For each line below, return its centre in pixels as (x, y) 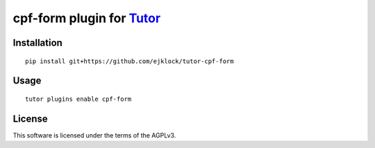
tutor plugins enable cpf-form (78, 99)
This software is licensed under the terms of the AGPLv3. (94, 135)
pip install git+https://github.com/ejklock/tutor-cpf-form (130, 61)
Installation (37, 43)
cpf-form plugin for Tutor (87, 18)
